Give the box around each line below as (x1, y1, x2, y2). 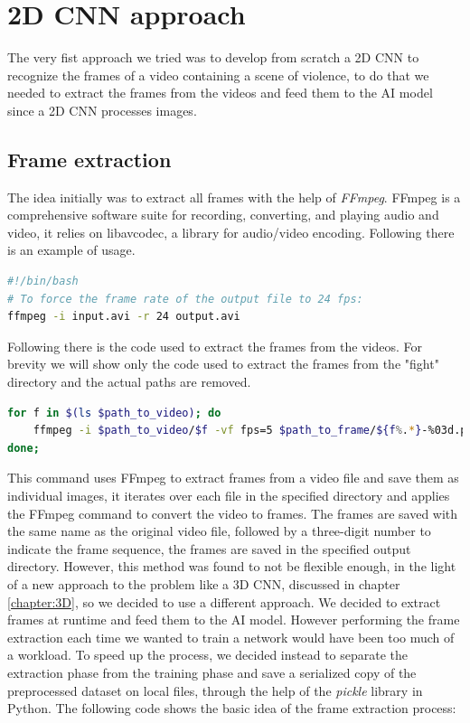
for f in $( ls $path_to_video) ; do (7, 406, 221, 419)
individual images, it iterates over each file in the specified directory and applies (7, 486, 450, 505)
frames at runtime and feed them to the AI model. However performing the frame (7, 610, 460, 629)
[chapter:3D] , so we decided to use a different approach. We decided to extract (7, 592, 441, 611)
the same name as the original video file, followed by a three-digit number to (7, 521, 431, 540)
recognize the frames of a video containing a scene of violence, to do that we (7, 65, 429, 84)
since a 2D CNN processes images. (7, 100, 197, 119)
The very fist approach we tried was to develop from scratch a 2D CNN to (7, 48, 419, 67)
